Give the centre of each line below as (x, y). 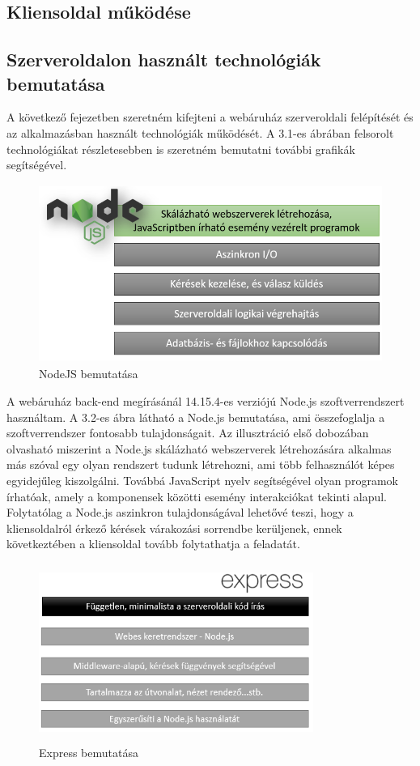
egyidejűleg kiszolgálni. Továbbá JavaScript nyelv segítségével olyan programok (202, 480)
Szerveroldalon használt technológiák (164, 60)
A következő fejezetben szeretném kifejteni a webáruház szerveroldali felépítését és (210, 117)
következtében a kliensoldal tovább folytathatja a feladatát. (153, 544)
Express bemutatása (89, 753)
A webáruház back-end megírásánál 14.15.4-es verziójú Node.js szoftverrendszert (206, 400)
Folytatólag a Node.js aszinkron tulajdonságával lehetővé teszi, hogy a (180, 512)
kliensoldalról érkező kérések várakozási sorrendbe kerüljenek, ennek (174, 528)
